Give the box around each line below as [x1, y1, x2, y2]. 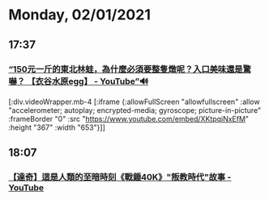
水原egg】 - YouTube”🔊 [51, 75, 149, 86]
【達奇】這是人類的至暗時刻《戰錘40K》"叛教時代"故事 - [8, 172, 232, 183]
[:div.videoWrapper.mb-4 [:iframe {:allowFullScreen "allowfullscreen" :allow [8, 97, 261, 106]
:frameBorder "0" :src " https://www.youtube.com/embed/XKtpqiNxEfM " [8, 114, 250, 123]
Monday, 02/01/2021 [8, 6, 152, 24]
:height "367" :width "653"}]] [8, 123, 105, 132]
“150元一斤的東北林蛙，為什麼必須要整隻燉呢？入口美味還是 [8, 63, 243, 74]
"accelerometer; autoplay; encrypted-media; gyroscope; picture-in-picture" [8, 105, 262, 115]
